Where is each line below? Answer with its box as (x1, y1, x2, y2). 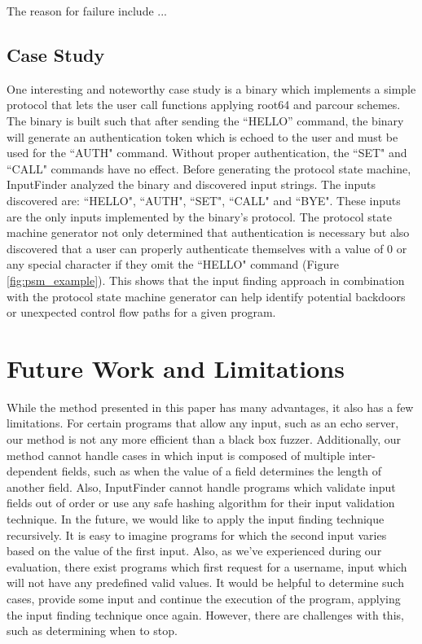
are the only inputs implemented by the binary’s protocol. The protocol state (7, 208, 392, 225)
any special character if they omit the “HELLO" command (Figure (7, 256, 339, 273)
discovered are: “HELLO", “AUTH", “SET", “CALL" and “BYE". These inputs (7, 191, 401, 208)
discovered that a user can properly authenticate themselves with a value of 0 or (7, 239, 407, 256)
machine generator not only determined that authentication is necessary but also (7, 224, 410, 241)
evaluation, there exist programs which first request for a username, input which (7, 558, 407, 575)
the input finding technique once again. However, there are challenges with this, (7, 606, 404, 623)
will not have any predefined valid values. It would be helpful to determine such (7, 574, 404, 591)
